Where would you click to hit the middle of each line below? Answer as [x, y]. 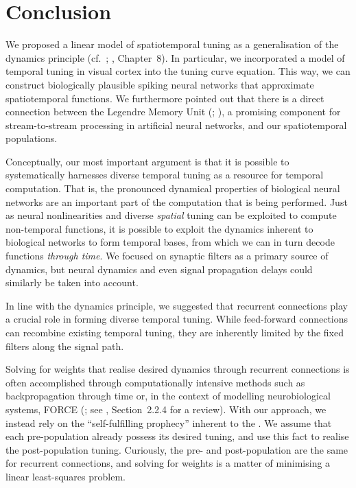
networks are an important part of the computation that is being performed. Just [177, 201]
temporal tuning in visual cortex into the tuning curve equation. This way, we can [178, 71]
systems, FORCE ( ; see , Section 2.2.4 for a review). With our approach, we [166, 409]
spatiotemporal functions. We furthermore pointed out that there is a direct [165, 98]
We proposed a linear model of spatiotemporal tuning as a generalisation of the [172, 44]
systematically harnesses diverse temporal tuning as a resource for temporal [165, 175]
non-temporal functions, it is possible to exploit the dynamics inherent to [159, 228]
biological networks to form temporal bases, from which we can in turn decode [170, 242]
